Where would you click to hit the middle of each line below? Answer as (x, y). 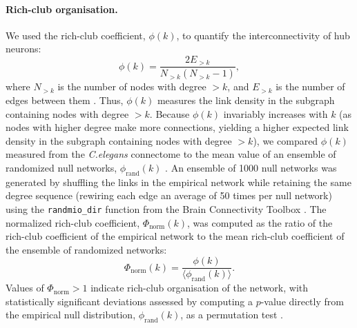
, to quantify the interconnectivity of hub (263, 35)
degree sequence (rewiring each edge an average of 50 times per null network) (169, 195)
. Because (170, 113)
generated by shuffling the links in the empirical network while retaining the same (178, 182)
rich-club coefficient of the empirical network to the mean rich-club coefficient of (175, 236)
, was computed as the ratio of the (260, 222)
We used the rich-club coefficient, (76, 35)
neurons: (23, 49)
